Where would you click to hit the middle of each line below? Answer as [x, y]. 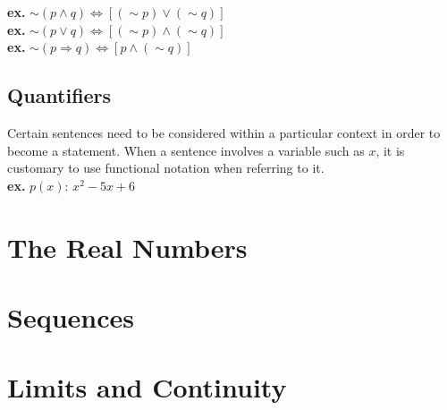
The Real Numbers [127, 247]
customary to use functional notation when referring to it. [166, 168]
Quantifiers [59, 95]
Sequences [71, 316]
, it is [390, 150]
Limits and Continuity [147, 387]
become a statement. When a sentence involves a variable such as [186, 150]
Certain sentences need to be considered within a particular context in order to [224, 132]
